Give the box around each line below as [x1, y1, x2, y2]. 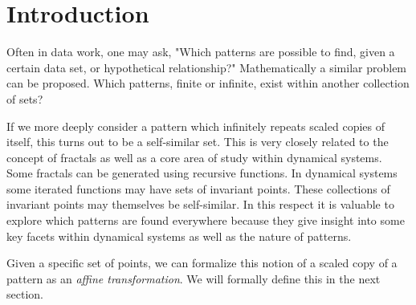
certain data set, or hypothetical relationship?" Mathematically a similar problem [6, 59, 407, 75]
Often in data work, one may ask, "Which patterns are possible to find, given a [6, 43, 395, 60]
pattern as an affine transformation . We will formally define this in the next [6, 270, 381, 287]
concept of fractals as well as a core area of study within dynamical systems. [6, 148, 382, 165]
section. [6, 286, 43, 303]
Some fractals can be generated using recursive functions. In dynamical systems [6, 165, 398, 181]
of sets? [6, 90, 43, 107]
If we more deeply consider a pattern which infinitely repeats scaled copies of [6, 117, 385, 134]
